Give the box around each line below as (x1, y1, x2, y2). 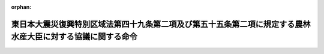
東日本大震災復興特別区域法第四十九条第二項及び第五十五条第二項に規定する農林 (11, 19, 311, 29)
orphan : (11, 4, 32, 10)
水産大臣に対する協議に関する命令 (11, 32, 137, 42)
